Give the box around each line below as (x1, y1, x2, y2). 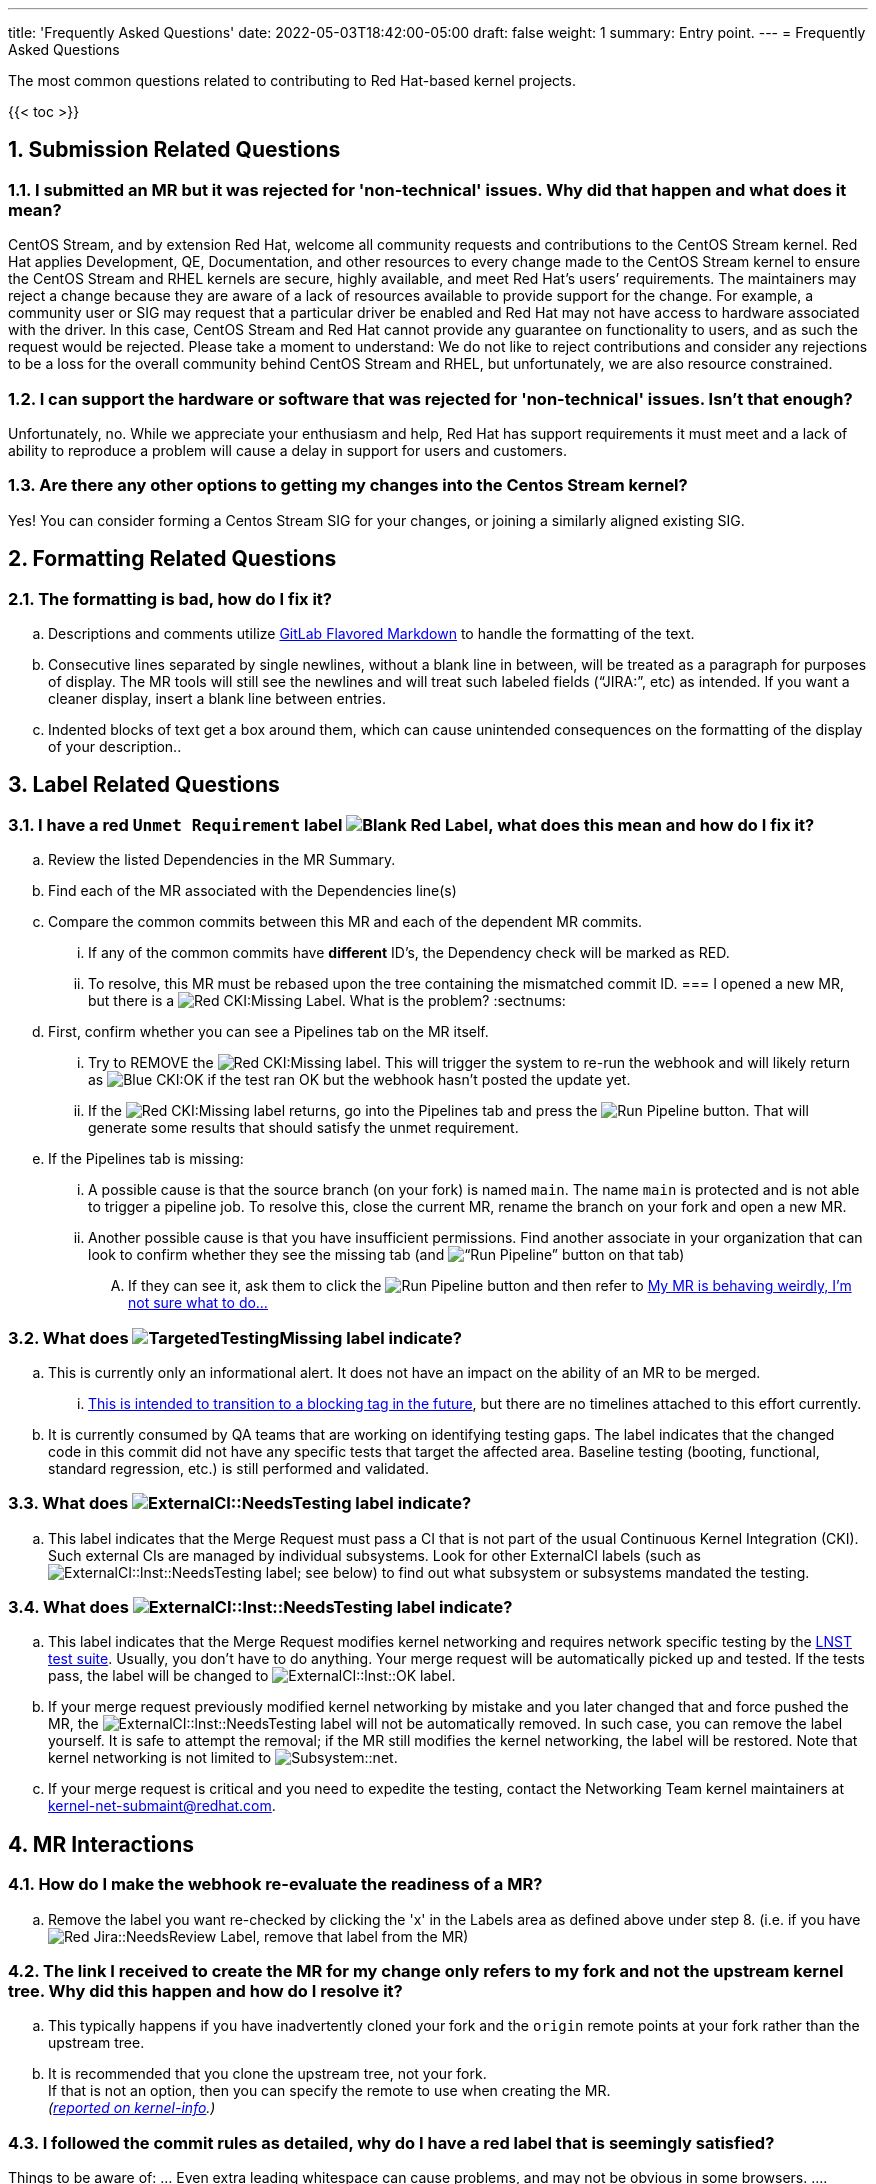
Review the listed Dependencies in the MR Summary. (48, 851, 396, 869)
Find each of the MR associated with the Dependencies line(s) (48, 882, 457, 900)
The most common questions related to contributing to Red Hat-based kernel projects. (8, 72, 576, 89)
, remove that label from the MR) (256, 1927, 469, 1945)
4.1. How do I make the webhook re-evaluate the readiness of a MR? (8, 1874, 543, 1895)
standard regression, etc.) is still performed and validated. (48, 1459, 429, 1477)
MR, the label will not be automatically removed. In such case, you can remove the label (48, 1715, 843, 1733)
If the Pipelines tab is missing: (48, 1150, 244, 1168)
